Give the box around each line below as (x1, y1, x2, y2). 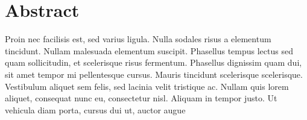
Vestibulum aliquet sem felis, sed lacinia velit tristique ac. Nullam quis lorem (5, 80, 289, 92)
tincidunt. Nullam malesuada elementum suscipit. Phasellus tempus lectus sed (5, 44, 293, 57)
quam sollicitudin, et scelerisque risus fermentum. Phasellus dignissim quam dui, (5, 56, 302, 69)
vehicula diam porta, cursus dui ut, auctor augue (5, 103, 186, 116)
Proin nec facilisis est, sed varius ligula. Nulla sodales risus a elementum (5, 33, 271, 45)
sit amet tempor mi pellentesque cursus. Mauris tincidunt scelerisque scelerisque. (5, 68, 303, 80)
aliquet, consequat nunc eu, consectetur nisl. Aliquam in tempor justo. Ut (5, 92, 277, 104)
